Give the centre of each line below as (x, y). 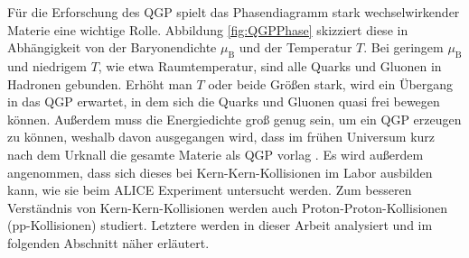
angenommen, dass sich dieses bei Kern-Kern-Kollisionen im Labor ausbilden (220, 172)
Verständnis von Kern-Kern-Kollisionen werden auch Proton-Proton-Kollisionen (228, 207)
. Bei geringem (403, 47)
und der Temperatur (295, 47)
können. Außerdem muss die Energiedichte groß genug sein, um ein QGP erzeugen (234, 119)
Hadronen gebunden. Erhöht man (100, 83)
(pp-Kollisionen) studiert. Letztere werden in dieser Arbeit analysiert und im (220, 225)
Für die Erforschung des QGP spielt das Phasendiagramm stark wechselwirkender (234, 12)
